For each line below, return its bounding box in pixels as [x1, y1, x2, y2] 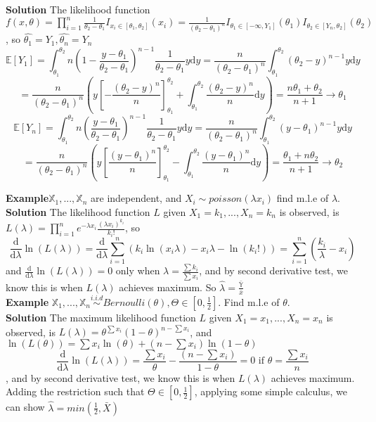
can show [6, 399, 45, 414]
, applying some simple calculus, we [194, 384, 347, 399]
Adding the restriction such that [6, 384, 145, 399]
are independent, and [91, 191, 182, 205]
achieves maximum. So [119, 279, 216, 294]
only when [115, 263, 160, 278]
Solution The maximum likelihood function [6, 309, 196, 324]
